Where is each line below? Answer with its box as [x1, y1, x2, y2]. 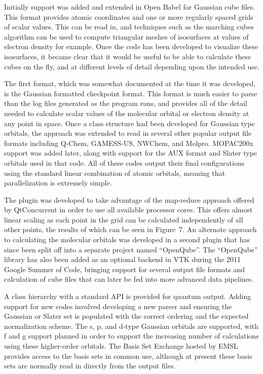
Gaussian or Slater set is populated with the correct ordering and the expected [4, 311, 249, 321]
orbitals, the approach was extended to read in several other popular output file [4, 128, 252, 138]
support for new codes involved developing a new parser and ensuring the [4, 301, 232, 311]
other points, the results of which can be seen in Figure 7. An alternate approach [4, 224, 257, 235]
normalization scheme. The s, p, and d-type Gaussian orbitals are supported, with [4, 320, 259, 331]
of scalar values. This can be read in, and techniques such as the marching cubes [4, 21, 254, 32]
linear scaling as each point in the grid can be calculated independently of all [4, 214, 243, 225]
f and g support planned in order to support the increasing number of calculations [4, 330, 259, 341]
